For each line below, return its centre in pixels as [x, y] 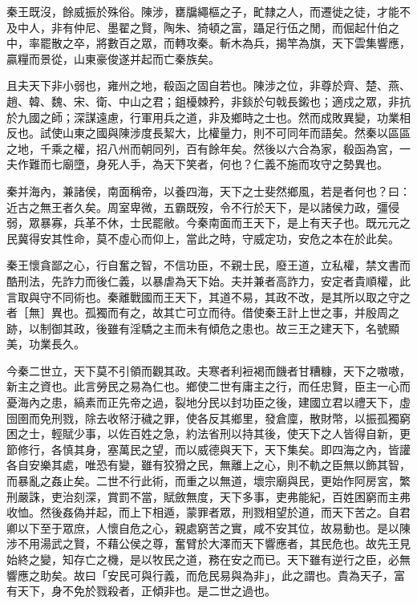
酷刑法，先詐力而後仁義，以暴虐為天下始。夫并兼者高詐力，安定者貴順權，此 [208, 280]
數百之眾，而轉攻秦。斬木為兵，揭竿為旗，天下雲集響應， [259, 43]
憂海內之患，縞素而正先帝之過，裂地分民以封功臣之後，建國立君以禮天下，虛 [208, 402]
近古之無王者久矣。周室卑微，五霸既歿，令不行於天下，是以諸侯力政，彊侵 [203, 207]
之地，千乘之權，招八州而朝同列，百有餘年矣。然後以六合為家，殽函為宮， [203, 148]
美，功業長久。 [46, 344]
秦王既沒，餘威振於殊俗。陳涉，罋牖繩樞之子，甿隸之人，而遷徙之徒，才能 [203, 11]
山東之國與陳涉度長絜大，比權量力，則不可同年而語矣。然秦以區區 [236, 133]
